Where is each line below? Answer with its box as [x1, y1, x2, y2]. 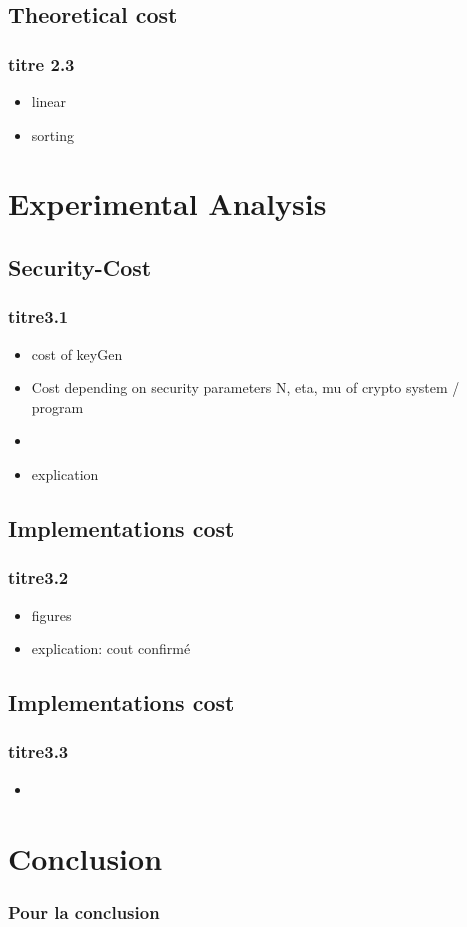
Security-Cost [8, 251, 152, 282]
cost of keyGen [31, 343, 123, 364]
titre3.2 [8, 565, 69, 590]
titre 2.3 [8, 51, 75, 76]
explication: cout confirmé [31, 638, 191, 659]
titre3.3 [8, 739, 69, 764]
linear [31, 91, 67, 111]
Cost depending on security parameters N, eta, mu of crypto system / [31, 377, 460, 398]
